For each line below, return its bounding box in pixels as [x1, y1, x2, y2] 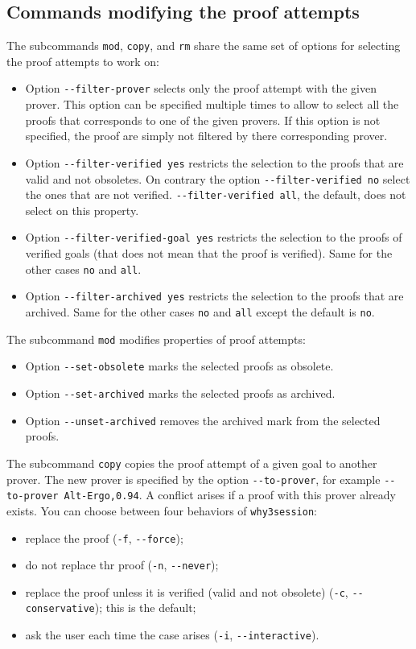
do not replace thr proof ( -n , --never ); [25, 556, 219, 573]
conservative [25, 603, 95, 615]
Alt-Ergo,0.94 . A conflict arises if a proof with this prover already [64, 486, 396, 503]
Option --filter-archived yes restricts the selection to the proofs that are [25, 287, 404, 304]
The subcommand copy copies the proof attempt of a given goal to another [6, 454, 377, 471]
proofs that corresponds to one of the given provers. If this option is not [25, 111, 381, 128]
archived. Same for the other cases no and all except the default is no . [25, 304, 375, 320]
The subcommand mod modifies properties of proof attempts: [6, 330, 306, 347]
